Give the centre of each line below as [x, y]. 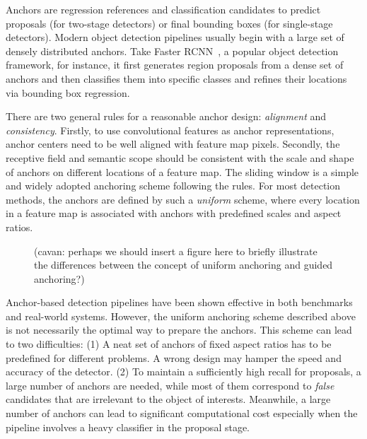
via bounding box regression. [68, 92]
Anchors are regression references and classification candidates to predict [163, 9]
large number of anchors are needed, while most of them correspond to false [170, 385]
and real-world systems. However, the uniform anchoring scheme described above [181, 316]
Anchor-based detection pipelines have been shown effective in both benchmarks [179, 302]
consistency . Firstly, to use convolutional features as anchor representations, [170, 130]
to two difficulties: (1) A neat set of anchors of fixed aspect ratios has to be [169, 344]
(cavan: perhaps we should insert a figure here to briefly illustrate [176, 251]
